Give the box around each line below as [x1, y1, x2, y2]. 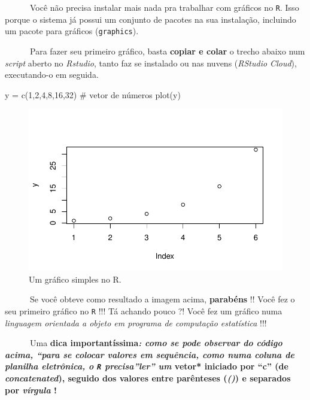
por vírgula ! [5, 383, 57, 396]
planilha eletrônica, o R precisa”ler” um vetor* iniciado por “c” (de [5, 360, 288, 372]
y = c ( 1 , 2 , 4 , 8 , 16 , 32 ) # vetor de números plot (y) [5, 88, 181, 101]
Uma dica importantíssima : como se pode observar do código [29, 337, 282, 349]
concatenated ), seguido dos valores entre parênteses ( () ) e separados [5, 371, 291, 384]
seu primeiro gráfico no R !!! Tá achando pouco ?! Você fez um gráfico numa [5, 304, 282, 317]
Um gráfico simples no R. [29, 272, 121, 285]
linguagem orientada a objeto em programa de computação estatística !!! [5, 316, 267, 329]
